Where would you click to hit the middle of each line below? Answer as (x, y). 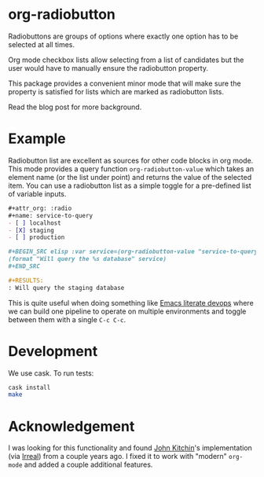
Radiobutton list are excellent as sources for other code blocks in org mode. (131, 160)
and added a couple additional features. (88, 464)
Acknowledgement (71, 426)
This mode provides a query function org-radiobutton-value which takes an (131, 169)
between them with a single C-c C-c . (67, 319)
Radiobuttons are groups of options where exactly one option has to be (123, 36)
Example (37, 139)
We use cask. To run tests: (51, 373)
